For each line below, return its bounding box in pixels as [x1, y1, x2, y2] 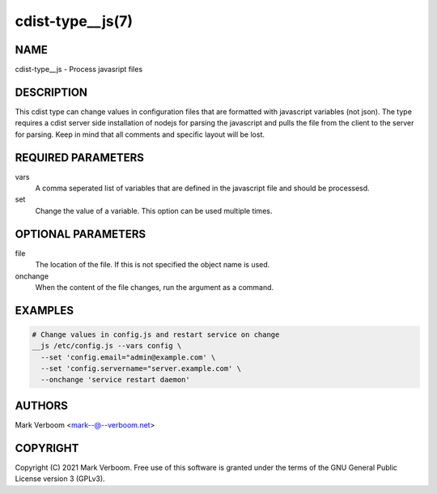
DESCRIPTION [15, 85, 88, 99]
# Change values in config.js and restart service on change [32, 330, 280, 339]
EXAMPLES [15, 304, 74, 317]
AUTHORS [15, 398, 69, 412]
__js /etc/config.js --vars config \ [32, 341, 182, 351]
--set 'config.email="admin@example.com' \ [40, 352, 216, 362]
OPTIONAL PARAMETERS [15, 227, 146, 241]
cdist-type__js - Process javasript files [15, 65, 143, 75]
